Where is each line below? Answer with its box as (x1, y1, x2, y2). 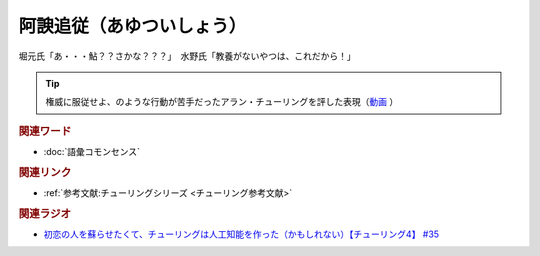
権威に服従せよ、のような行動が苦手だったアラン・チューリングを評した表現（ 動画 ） (45, 96, 399, 108)
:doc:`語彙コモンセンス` (43, 145, 140, 157)
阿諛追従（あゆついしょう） (18, 15, 247, 37)
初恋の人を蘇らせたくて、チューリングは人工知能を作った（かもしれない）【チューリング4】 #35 (43, 228, 440, 240)
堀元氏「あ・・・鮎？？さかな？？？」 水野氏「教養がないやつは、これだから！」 (18, 50, 356, 62)
